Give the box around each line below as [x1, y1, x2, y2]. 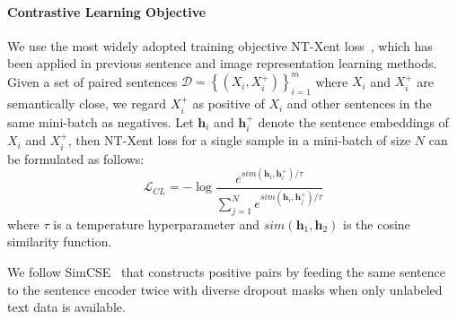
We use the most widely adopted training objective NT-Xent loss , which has [7, 36, 433, 55]
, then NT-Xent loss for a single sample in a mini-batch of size [67, 131, 411, 150]
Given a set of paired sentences [7, 72, 178, 91]
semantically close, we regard [7, 94, 167, 113]
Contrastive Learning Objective [7, 2, 207, 21]
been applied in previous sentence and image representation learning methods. [7, 54, 437, 73]
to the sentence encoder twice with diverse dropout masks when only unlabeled [7, 280, 443, 298]
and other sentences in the [286, 94, 432, 113]
